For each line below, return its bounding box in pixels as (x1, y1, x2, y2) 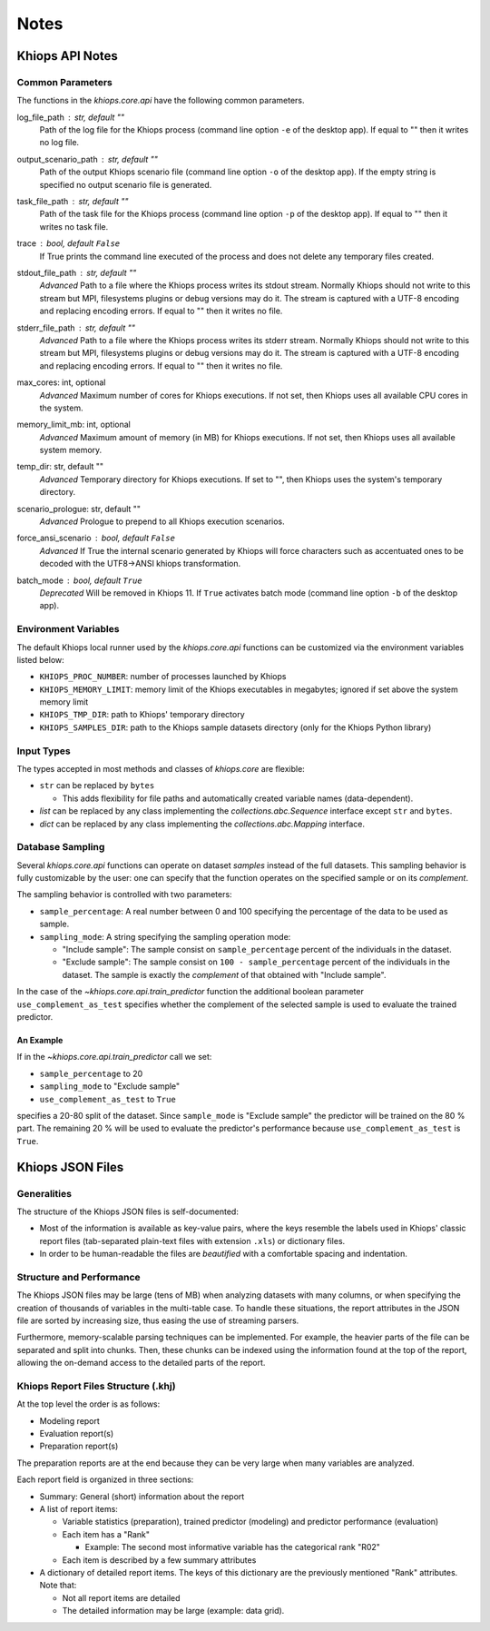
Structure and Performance (16, 1270, 141, 1283)
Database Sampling (16, 841, 105, 854)
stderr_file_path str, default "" (16, 322, 136, 333)
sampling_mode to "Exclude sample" (39, 1081, 181, 1092)
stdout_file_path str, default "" (16, 268, 137, 278)
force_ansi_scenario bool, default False (16, 532, 176, 544)
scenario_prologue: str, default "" (16, 503, 141, 514)
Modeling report (39, 1415, 100, 1426)
